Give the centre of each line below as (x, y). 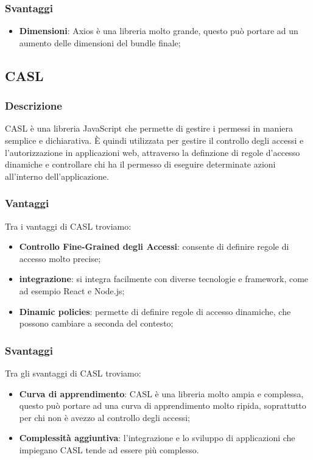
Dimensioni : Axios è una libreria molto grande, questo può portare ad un (159, 31)
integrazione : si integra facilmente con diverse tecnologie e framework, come (164, 279)
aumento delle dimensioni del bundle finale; (100, 42)
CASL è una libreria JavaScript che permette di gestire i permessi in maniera (149, 128)
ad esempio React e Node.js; (72, 290)
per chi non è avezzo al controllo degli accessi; (104, 417)
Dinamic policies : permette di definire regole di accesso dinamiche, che (155, 311)
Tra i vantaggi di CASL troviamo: (68, 226)
